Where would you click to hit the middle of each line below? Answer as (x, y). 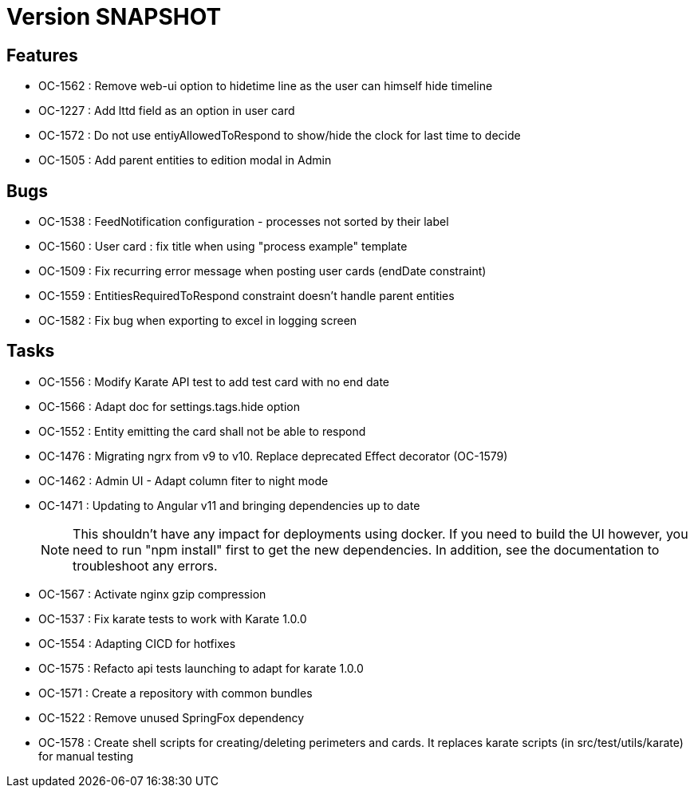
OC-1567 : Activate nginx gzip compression (152, 594)
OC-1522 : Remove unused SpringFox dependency (172, 717)
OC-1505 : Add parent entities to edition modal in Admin (185, 160)
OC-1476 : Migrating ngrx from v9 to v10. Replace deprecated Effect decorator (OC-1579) (273, 456)
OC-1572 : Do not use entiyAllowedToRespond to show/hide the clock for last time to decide (280, 136)
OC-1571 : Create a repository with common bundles (175, 693)
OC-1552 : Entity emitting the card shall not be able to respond (202, 431)
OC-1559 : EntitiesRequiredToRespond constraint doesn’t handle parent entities (246, 296)
